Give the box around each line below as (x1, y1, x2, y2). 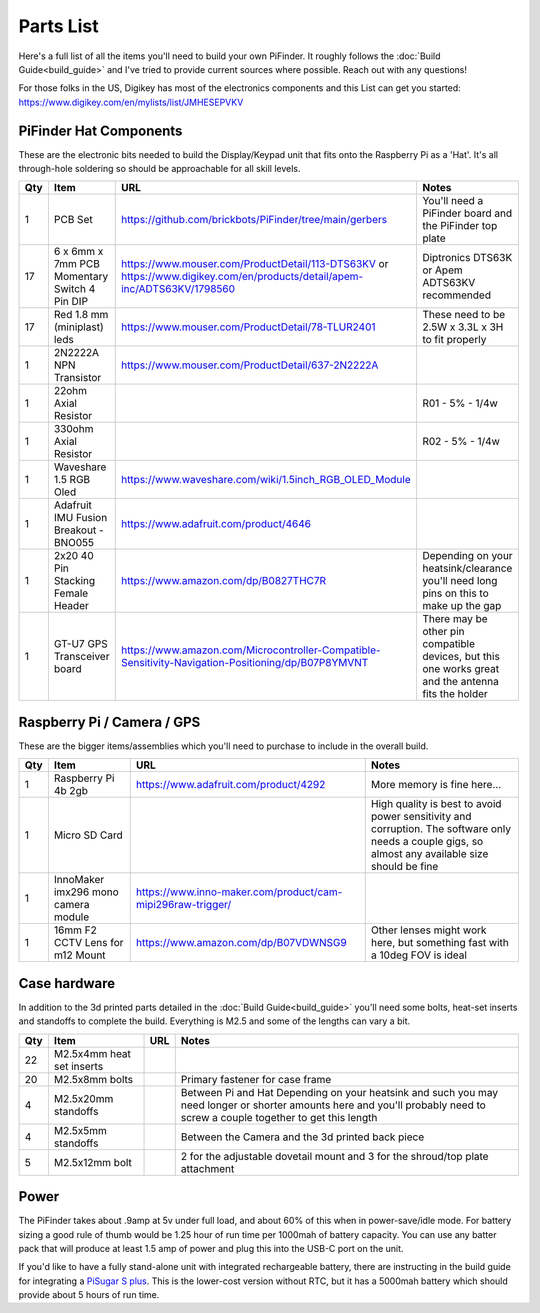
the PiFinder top (421, 219, 498, 233)
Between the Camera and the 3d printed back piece (180, 1130, 425, 1144)
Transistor (53, 371, 102, 385)
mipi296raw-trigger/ (135, 898, 232, 912)
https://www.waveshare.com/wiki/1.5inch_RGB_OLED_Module (120, 473, 411, 487)
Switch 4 (53, 282, 96, 296)
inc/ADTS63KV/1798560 (120, 282, 235, 296)
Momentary (53, 270, 109, 284)
